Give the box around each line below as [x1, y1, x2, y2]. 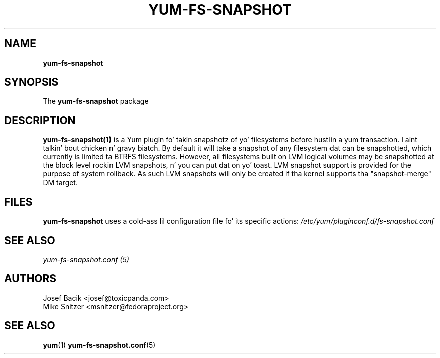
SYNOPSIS [4, 76, 59, 89]
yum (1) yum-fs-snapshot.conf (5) [43, 340, 156, 349]
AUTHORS [4, 272, 57, 285]
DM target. [43, 178, 78, 187]
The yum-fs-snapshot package [43, 97, 149, 106]
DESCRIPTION [4, 114, 76, 127]
